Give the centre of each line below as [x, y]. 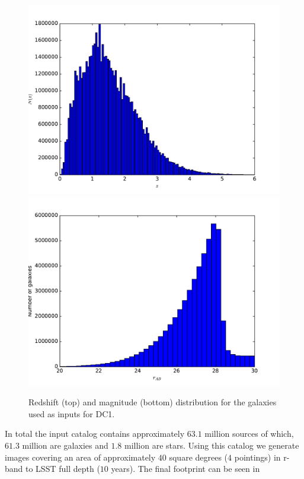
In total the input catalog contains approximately [95, 434]
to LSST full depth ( [63, 469]
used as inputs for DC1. [72, 413]
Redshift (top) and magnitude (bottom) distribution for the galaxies [153, 402]
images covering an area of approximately [80, 457]
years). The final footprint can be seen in [185, 469]
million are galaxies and [65, 445]
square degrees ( [199, 457]
